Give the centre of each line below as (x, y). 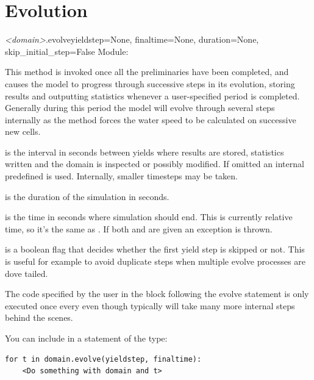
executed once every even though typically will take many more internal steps (150, 305)
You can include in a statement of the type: (86, 338)
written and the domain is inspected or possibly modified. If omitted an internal (155, 164)
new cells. (23, 131)
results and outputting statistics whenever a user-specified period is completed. (152, 95)
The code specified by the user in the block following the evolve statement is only (157, 294)
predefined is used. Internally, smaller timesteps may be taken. (121, 176)
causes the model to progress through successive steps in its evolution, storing (150, 83)
